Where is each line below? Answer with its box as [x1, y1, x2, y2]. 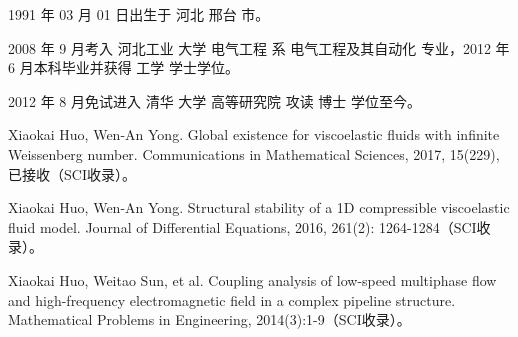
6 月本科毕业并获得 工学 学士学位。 [8, 57, 239, 78]
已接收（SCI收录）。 [8, 163, 136, 184]
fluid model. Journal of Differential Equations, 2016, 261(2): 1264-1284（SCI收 [8, 216, 491, 237]
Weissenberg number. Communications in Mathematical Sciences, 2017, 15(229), [8, 143, 500, 164]
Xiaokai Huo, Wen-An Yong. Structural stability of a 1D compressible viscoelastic [8, 197, 510, 218]
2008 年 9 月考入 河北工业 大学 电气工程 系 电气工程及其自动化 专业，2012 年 [8, 37, 510, 58]
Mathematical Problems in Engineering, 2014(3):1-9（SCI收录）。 [8, 309, 411, 330]
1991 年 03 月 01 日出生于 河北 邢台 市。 [8, 4, 270, 24]
